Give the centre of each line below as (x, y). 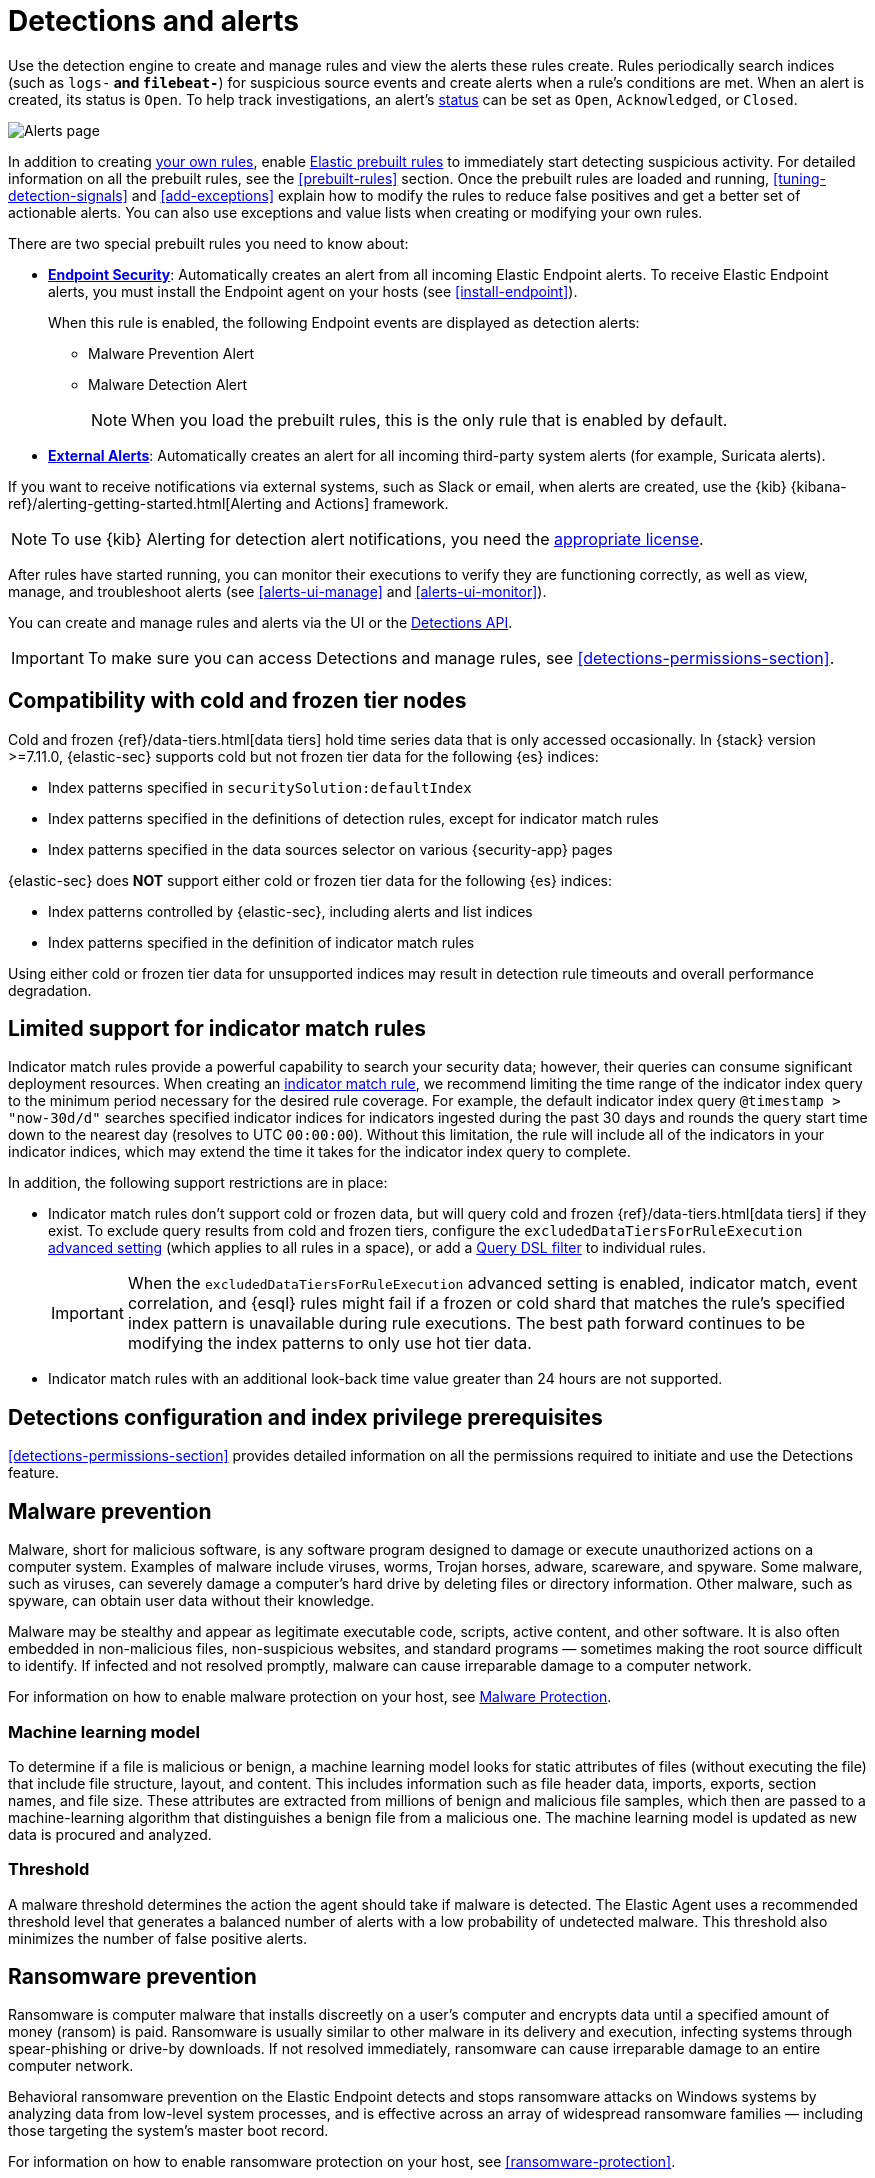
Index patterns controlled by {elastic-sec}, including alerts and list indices (290, 911)
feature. (34, 1473)
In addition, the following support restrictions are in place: (198, 1183)
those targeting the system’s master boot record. (168, 2131)
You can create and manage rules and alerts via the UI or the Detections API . (260, 622)
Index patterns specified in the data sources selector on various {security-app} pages (330, 849)
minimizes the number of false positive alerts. (158, 1938)
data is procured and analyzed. (110, 1834)
